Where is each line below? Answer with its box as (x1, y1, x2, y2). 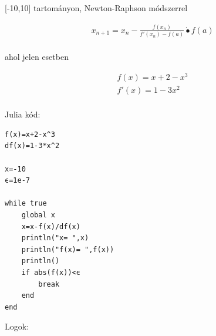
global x (21, 210, 55, 219)
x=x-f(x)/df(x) (21, 222, 80, 231)
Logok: (5, 320, 29, 332)
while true (5, 199, 47, 208)
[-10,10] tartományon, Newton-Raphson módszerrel (5, 2, 188, 14)
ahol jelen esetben (5, 51, 69, 63)
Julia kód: (5, 108, 41, 120)
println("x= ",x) (21, 234, 89, 243)
